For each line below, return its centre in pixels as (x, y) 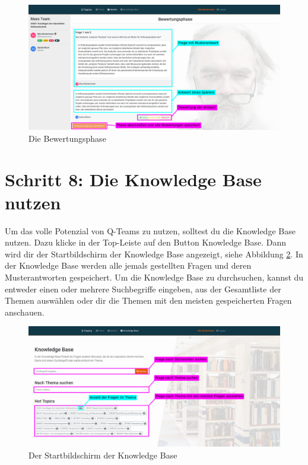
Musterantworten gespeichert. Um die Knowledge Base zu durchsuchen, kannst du (154, 277)
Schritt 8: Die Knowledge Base (133, 179)
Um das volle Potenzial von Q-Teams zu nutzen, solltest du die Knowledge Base (150, 230)
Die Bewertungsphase (67, 138)
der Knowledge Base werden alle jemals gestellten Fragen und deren (128, 265)
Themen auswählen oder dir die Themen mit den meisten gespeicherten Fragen (148, 300)
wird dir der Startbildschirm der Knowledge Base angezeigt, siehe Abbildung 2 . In (154, 254)
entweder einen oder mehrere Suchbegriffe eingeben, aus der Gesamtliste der (143, 289)
